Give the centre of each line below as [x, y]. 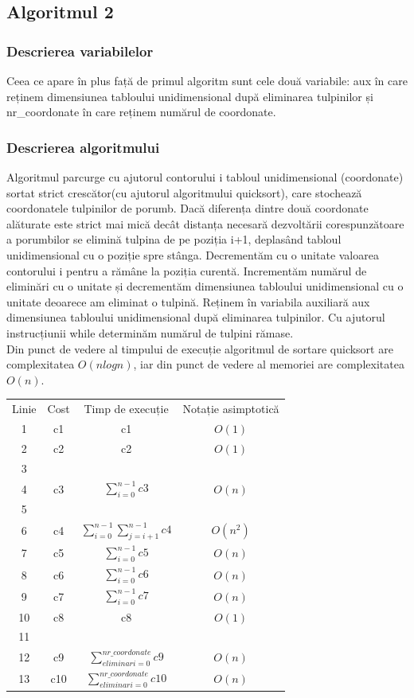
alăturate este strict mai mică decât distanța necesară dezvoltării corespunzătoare [205, 223]
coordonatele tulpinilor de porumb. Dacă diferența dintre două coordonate [187, 208]
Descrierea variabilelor [80, 51]
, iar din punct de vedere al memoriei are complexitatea [269, 364]
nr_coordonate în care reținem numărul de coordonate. [141, 112]
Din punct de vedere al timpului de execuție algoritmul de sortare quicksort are [200, 348]
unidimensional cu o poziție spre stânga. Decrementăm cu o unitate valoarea [193, 254]
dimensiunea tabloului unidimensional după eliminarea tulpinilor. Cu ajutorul [196, 317]
